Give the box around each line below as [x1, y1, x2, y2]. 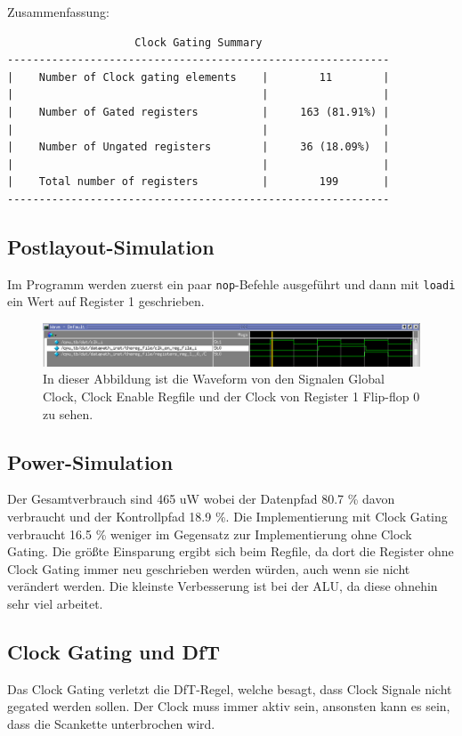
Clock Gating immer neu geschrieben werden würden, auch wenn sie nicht [7, 559, 410, 578]
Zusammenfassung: [7, 3, 109, 20]
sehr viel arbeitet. [7, 594, 103, 612]
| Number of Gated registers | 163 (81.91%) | [7, 105, 390, 118]
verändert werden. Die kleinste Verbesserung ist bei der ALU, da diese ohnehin [7, 577, 438, 595]
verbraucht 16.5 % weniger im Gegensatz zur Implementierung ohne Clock [7, 524, 412, 543]
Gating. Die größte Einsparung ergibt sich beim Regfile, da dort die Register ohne [7, 542, 454, 561]
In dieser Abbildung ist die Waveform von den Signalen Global [43, 369, 385, 388]
